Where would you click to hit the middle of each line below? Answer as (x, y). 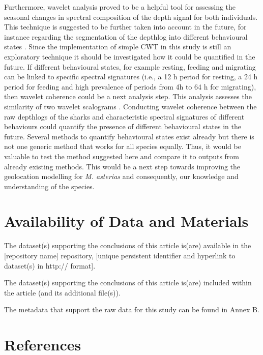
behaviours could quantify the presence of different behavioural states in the (123, 126)
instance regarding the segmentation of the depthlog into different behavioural (126, 36)
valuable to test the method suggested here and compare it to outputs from (122, 156)
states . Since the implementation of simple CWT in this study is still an (118, 47)
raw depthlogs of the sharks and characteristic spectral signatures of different (124, 116)
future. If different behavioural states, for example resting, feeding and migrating (130, 66)
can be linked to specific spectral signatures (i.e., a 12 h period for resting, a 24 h (131, 77)
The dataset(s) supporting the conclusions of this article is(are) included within (128, 283)
